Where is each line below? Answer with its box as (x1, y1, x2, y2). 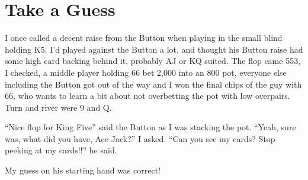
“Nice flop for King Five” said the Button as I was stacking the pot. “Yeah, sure (5, 121, 296, 133)
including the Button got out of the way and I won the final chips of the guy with (5, 78, 302, 90)
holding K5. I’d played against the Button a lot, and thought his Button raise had (5, 43, 303, 55)
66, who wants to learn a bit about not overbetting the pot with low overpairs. (5, 89, 290, 102)
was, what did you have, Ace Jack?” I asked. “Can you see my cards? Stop (5, 132, 275, 144)
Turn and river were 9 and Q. (5, 101, 112, 113)
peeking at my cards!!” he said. (5, 144, 117, 156)
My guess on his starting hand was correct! (5, 164, 161, 176)
